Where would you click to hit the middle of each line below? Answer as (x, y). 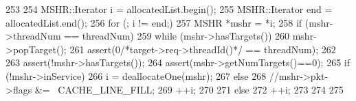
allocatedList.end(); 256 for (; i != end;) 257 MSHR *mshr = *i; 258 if (154, 22)
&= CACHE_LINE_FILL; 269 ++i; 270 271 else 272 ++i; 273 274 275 (189, 89)
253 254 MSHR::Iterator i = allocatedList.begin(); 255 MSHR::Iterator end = (169, 9)
